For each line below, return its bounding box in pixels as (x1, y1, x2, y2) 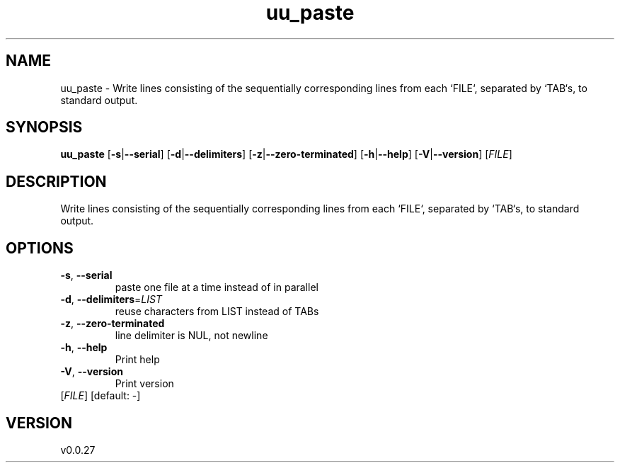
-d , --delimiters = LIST (60, 293, 162, 306)
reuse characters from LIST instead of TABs (115, 305, 319, 318)
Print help (115, 353, 160, 366)
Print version (115, 377, 174, 390)
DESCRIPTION (6, 172, 107, 190)
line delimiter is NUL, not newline (115, 329, 268, 342)
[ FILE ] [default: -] (60, 389, 141, 402)
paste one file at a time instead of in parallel (115, 281, 318, 294)
